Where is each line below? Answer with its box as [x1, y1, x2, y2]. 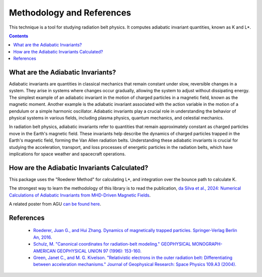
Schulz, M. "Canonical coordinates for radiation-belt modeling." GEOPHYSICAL [33, 241, 191, 247]
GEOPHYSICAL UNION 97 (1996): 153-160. [56, 248, 142, 254]
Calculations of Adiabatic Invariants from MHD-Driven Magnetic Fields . [9, 192, 151, 198]
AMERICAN [33, 248, 56, 254]
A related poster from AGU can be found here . [9, 201, 101, 207]
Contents [9, 33, 29, 39]
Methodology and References [9, 7, 131, 18]
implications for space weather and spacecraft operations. [9, 151, 126, 157]
